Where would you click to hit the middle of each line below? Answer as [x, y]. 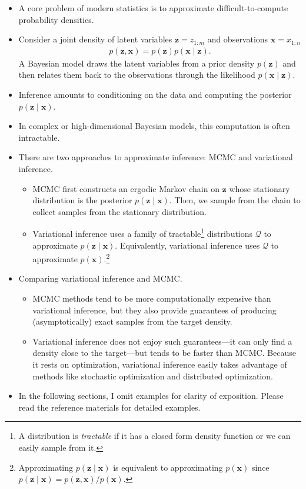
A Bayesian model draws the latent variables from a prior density [137, 63]
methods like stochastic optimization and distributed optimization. [153, 376]
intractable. [39, 137]
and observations [238, 39]
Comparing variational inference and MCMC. [100, 278]
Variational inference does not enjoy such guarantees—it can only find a [162, 341]
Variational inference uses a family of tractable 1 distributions [143, 232]
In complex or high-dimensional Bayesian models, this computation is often [154, 126]
